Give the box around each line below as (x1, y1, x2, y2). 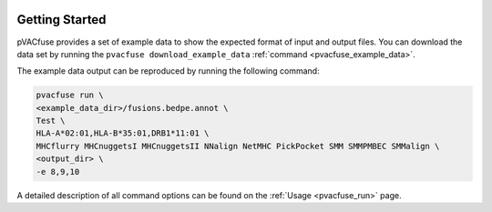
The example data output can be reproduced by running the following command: (16, 66, 320, 76)
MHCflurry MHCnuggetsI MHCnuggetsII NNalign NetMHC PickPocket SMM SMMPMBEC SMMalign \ (36, 141, 440, 151)
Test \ (36, 116, 66, 126)
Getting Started (16, 12, 107, 27)
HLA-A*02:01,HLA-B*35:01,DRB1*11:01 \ (36, 128, 210, 138)
